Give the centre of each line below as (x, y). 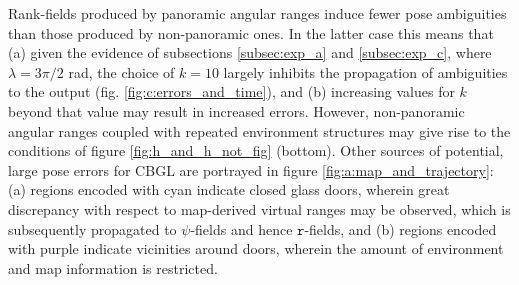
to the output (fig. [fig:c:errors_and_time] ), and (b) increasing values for (231, 91)
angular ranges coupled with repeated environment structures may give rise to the (259, 130)
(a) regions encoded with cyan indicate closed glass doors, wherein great (229, 189)
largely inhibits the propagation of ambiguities (365, 71)
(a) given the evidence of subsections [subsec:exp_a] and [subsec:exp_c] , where (250, 52)
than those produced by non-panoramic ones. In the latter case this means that (251, 32)
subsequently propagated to (92, 228)
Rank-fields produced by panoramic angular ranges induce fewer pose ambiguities (257, 13)
